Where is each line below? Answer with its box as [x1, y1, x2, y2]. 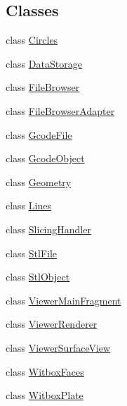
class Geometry [6, 174, 72, 189]
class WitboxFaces [6, 364, 84, 379]
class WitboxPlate [6, 388, 83, 402]
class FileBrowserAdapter [6, 103, 115, 118]
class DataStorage [6, 56, 82, 70]
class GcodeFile [6, 127, 72, 142]
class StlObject [6, 269, 70, 284]
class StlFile [6, 245, 58, 260]
